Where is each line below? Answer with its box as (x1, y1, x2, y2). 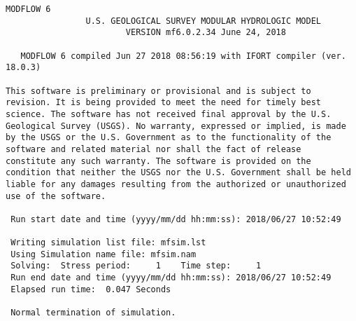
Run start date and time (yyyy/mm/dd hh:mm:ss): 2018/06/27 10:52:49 (10, 214, 341, 224)
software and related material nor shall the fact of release (6, 144, 301, 154)
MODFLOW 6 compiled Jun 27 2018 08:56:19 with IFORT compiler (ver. (20, 50, 346, 61)
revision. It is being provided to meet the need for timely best (6, 97, 322, 108)
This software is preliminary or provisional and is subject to (6, 86, 311, 96)
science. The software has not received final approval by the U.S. (6, 109, 332, 119)
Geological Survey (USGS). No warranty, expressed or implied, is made (6, 121, 346, 131)
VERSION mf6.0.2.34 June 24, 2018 (125, 27, 286, 38)
